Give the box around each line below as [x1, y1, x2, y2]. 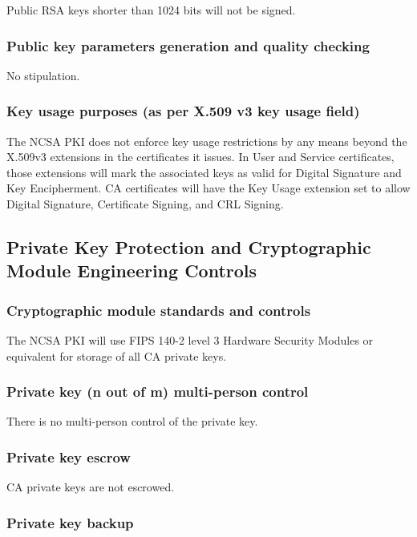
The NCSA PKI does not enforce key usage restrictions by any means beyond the [6, 132, 407, 149]
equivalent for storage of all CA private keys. [6, 347, 227, 364]
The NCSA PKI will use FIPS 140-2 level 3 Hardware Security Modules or [6, 331, 374, 348]
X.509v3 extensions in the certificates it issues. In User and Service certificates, [6, 148, 395, 165]
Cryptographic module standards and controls [6, 300, 311, 320]
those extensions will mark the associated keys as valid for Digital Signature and [6, 164, 402, 180]
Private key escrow [6, 446, 131, 466]
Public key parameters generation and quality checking [6, 35, 370, 55]
